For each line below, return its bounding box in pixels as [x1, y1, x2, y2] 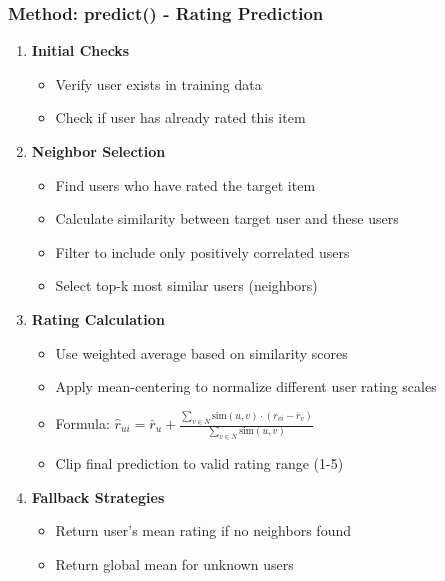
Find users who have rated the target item [55, 174, 316, 195]
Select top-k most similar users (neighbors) [55, 275, 318, 296]
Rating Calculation [31, 308, 165, 329]
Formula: [55, 413, 110, 434]
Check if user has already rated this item [55, 107, 306, 128]
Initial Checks [31, 40, 130, 61]
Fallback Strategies [31, 486, 165, 507]
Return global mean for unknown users [55, 554, 294, 575]
